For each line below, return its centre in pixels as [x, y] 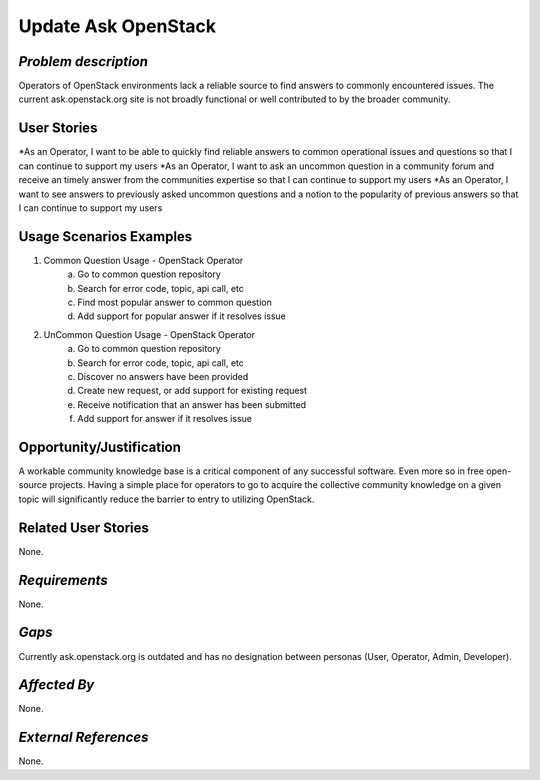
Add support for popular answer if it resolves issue [182, 316]
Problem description [83, 61]
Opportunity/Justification [100, 446]
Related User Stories [84, 527]
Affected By [56, 685]
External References [83, 737]
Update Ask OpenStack [117, 26]
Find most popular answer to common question [174, 302]
